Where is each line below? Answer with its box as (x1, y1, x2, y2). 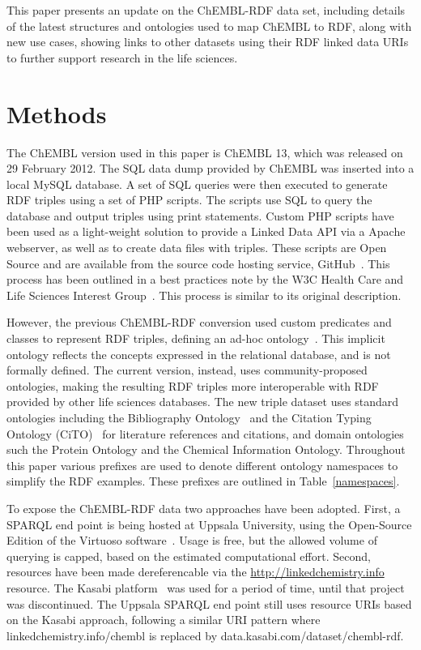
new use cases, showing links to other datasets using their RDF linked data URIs (6, 33, 409, 50)
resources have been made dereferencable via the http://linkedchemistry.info (6, 563, 385, 580)
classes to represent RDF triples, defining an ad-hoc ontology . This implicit (6, 330, 385, 347)
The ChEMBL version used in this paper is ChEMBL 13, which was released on (6, 143, 403, 160)
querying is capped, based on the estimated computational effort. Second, (6, 547, 371, 564)
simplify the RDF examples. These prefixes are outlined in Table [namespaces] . (6, 473, 400, 490)
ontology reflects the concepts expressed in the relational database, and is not (6, 345, 391, 362)
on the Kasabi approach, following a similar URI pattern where (6, 611, 321, 628)
